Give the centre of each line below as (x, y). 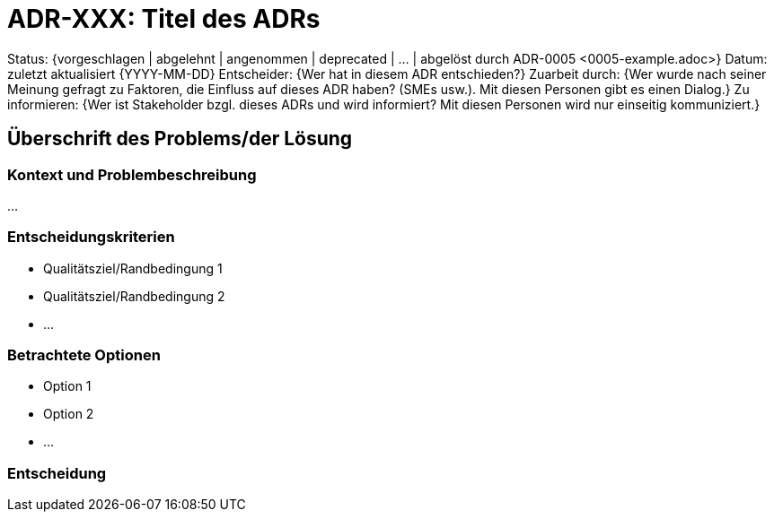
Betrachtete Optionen (84, 355)
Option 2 (69, 414)
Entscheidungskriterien (91, 237)
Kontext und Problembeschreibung (132, 174)
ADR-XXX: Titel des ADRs (164, 19)
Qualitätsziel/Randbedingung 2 (134, 296)
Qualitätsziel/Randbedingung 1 (133, 268)
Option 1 (67, 386)
